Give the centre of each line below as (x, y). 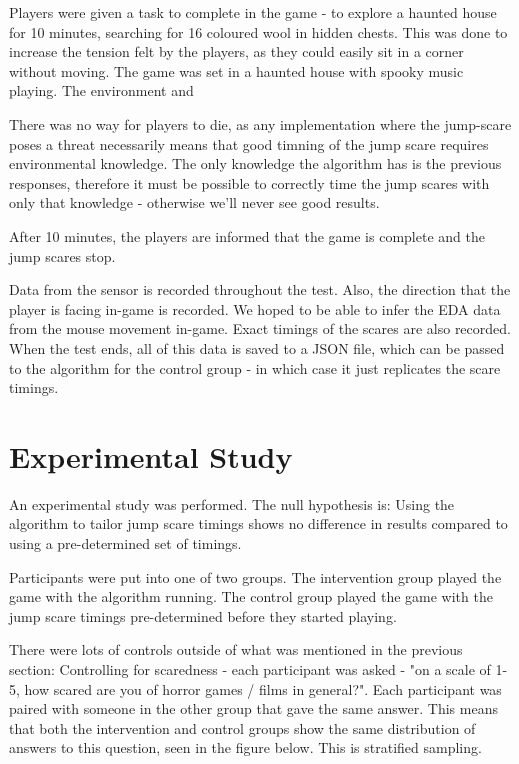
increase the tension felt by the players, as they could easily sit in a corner (236, 51)
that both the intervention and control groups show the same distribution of (242, 727)
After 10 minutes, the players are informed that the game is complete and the (247, 235)
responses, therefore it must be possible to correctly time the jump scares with (249, 182)
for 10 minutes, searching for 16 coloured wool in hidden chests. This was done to (258, 31)
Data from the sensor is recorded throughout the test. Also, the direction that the (260, 289)
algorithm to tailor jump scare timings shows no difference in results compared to (258, 523)
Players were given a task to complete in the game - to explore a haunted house (253, 12)
